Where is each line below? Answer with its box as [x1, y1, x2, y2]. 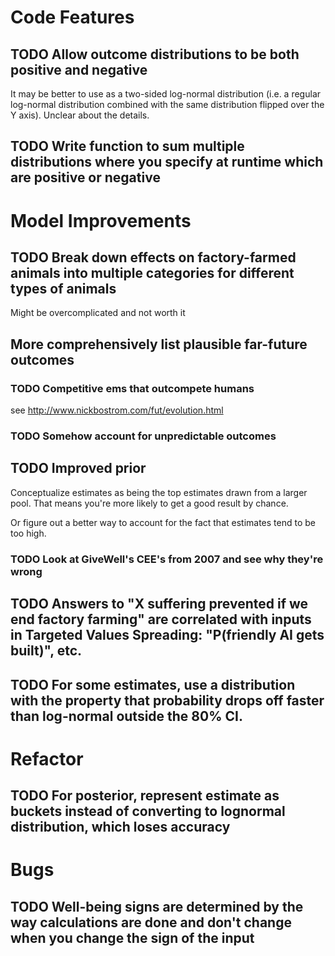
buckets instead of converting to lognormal [10, 803, 286, 820]
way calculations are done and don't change [10, 914, 292, 931]
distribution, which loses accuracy [10, 819, 231, 836]
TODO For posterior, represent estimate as [10, 787, 280, 805]
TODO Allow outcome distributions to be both [10, 46, 300, 63]
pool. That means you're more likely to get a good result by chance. [10, 497, 289, 509]
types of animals [10, 280, 117, 297]
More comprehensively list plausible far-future [10, 336, 308, 353]
